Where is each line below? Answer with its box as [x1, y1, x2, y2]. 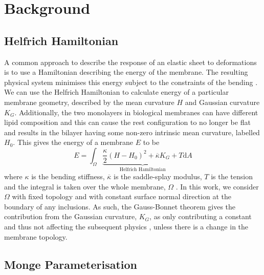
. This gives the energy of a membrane [13, 137, 134, 147]
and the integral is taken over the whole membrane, [4, 181, 166, 192]
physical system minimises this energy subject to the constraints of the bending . [4, 76, 258, 87]
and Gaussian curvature [185, 96, 260, 107]
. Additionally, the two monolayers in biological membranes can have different [14, 107, 258, 117]
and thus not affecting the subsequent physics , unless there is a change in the [4, 221, 249, 231]
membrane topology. [4, 231, 68, 242]
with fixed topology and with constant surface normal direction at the [12, 191, 231, 202]
